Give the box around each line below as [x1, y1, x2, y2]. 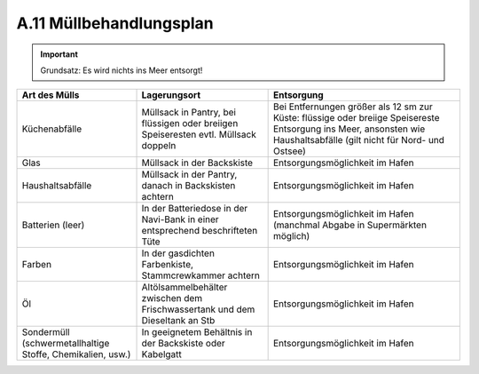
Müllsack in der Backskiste [141, 156, 253, 169]
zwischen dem [141, 292, 203, 305]
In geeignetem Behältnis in [141, 326, 253, 338]
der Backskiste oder [141, 338, 225, 350]
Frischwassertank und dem [141, 303, 255, 315]
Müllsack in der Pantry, [141, 169, 238, 181]
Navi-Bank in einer [141, 213, 219, 226]
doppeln [141, 139, 177, 152]
